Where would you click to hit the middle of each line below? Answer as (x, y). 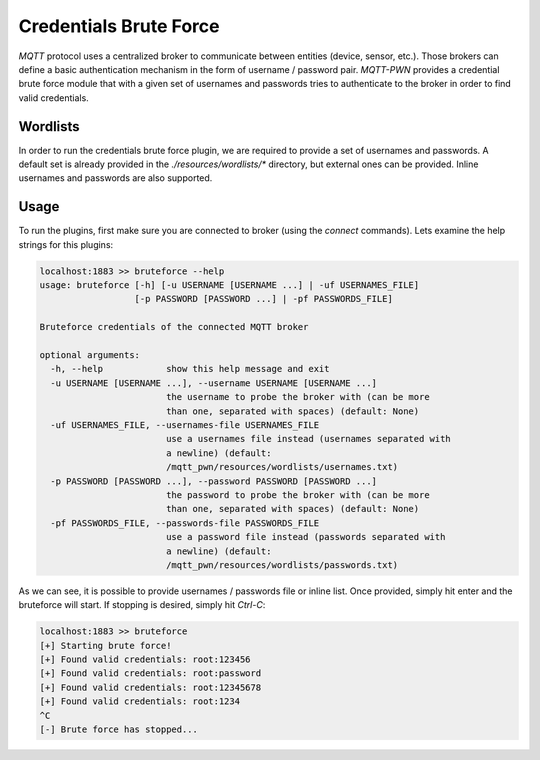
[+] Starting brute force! (105, 645)
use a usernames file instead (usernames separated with (308, 439)
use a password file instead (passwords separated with (305, 537)
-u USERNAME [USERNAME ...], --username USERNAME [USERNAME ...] (214, 383)
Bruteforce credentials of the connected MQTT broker (174, 327)
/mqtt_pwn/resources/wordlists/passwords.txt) (282, 564)
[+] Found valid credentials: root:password (150, 673)
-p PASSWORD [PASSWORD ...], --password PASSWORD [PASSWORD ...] (214, 481)
